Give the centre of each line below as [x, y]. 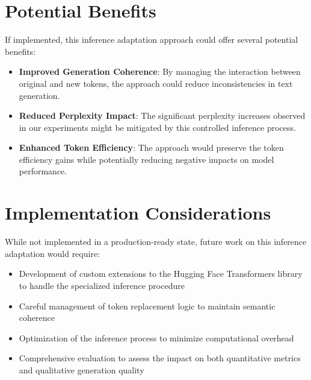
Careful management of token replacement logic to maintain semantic [147, 306]
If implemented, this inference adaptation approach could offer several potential [152, 40]
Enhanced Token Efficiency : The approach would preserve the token [151, 147]
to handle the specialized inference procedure [102, 285]
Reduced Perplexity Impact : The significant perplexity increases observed [162, 116]
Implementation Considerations [138, 213]
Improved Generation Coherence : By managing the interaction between [160, 71]
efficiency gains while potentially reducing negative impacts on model [146, 159]
